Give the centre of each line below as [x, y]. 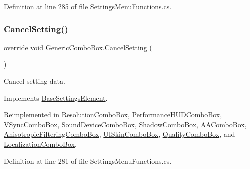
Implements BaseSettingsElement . [56, 97]
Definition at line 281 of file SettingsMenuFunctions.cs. [88, 160]
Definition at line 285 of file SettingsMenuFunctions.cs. [88, 6]
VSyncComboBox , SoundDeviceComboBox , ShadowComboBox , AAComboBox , [125, 124]
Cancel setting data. [35, 81]
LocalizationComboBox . [40, 143]
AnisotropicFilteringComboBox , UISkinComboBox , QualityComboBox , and [120, 134]
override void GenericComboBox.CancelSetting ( [78, 47]
